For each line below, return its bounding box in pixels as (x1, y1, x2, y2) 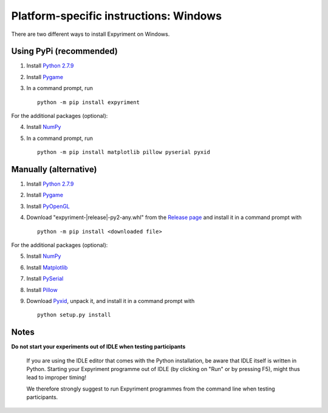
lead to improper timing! (26, 374, 86, 381)
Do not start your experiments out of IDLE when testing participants (11, 343, 186, 350)
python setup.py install (37, 311, 111, 319)
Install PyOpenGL (26, 203, 70, 210)
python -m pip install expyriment (37, 99, 140, 106)
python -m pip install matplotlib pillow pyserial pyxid (37, 149, 211, 156)
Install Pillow (26, 286, 58, 293)
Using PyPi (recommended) (11, 46, 118, 57)
